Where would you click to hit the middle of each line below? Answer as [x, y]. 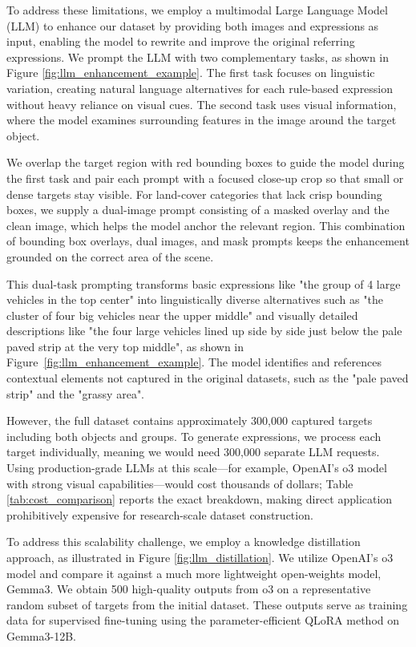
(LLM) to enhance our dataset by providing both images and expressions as [193, 25]
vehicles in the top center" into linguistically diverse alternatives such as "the [195, 299]
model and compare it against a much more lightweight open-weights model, [194, 573]
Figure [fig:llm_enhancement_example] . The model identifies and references [194, 362]
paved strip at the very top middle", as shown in [125, 346]
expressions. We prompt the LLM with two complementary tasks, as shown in [198, 57]
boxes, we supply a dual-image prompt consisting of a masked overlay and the [198, 210]
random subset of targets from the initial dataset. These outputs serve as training [207, 604]
